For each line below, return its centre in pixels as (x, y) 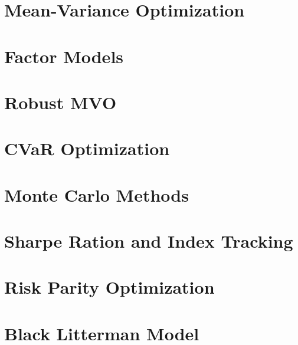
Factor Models (64, 56)
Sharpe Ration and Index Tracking (149, 241)
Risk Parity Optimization (109, 287)
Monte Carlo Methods (96, 194)
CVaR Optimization (87, 148)
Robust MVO (60, 102)
